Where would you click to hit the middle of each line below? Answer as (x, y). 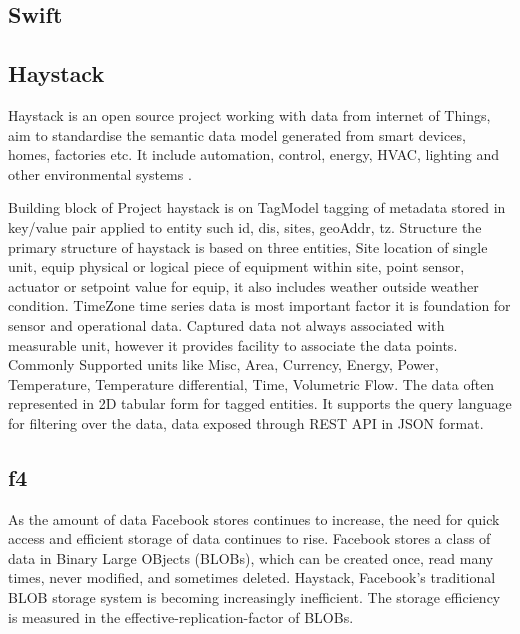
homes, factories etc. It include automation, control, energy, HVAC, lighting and (254, 154)
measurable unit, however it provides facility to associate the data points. (233, 344)
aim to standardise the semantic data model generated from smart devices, (237, 134)
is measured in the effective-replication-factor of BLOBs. (181, 616)
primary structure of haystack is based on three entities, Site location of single (248, 246)
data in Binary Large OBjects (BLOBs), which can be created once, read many (251, 557)
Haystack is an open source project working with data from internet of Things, (249, 114)
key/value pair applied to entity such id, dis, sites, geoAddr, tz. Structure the (245, 226)
